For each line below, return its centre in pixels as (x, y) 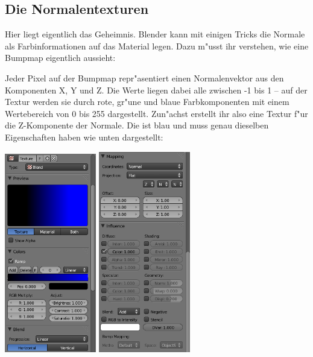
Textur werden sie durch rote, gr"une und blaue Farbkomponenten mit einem (147, 102)
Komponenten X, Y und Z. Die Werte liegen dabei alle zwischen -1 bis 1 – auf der (156, 90)
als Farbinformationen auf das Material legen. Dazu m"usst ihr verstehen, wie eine (157, 46)
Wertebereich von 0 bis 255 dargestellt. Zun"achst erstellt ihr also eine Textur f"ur (156, 113)
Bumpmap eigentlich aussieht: (60, 58)
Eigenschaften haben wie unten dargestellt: (84, 137)
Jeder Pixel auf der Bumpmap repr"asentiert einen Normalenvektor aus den (144, 77)
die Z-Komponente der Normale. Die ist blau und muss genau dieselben (137, 125)
